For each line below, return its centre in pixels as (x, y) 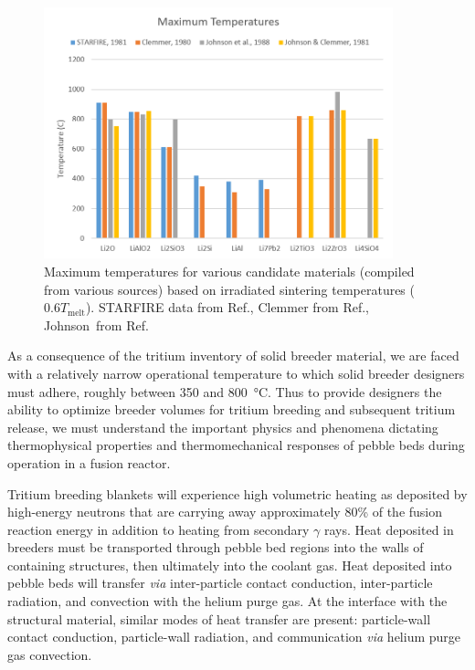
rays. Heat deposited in (389, 529)
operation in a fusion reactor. (89, 462)
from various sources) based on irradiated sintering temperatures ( (229, 289)
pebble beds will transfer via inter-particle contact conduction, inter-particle (220, 583)
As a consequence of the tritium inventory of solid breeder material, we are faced (233, 356)
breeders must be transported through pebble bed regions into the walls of (216, 547)
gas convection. (50, 654)
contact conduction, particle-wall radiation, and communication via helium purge (234, 637)
